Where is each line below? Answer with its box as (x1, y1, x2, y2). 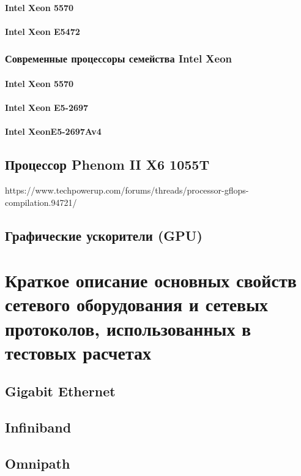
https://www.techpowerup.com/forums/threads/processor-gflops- (5, 183, 249, 196)
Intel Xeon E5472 (5, 25, 80, 37)
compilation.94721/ (5, 195, 77, 208)
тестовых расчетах (5, 339, 152, 365)
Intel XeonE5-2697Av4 (5, 125, 102, 138)
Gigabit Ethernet (5, 382, 116, 401)
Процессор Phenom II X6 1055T (5, 155, 210, 174)
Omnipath (5, 453, 70, 472)
